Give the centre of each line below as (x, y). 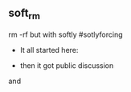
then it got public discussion (67, 66)
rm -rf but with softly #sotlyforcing (65, 34)
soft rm (25, 14)
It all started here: (49, 50)
